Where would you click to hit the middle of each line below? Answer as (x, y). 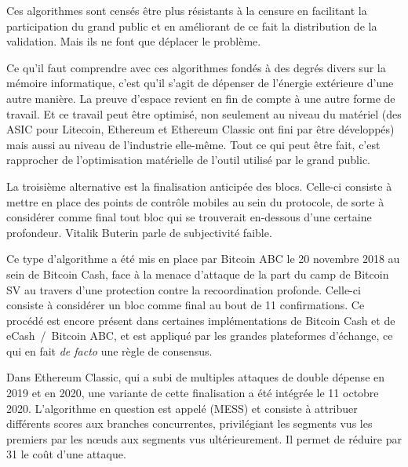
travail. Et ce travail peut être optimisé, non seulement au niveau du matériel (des (204, 113)
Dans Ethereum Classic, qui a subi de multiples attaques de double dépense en (196, 377)
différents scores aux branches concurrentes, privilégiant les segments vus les (189, 423)
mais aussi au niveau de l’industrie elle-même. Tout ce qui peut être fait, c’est (193, 144)
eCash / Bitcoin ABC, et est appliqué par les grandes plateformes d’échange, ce (200, 336)
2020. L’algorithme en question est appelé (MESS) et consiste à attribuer (182, 408)
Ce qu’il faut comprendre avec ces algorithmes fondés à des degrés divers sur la (196, 67)
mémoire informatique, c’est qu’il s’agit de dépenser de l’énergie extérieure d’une (200, 83)
